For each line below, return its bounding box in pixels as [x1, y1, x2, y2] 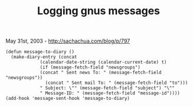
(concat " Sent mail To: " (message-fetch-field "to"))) [45, 80, 188, 86]
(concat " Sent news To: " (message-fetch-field [40, 70, 162, 76]
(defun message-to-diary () [5, 49, 75, 55]
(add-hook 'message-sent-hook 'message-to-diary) [5, 96, 130, 102]
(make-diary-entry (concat [11, 54, 77, 60]
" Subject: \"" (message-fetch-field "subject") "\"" [40, 85, 175, 91]
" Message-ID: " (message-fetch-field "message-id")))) [40, 90, 181, 96]
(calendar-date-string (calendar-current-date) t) [40, 59, 167, 66]
